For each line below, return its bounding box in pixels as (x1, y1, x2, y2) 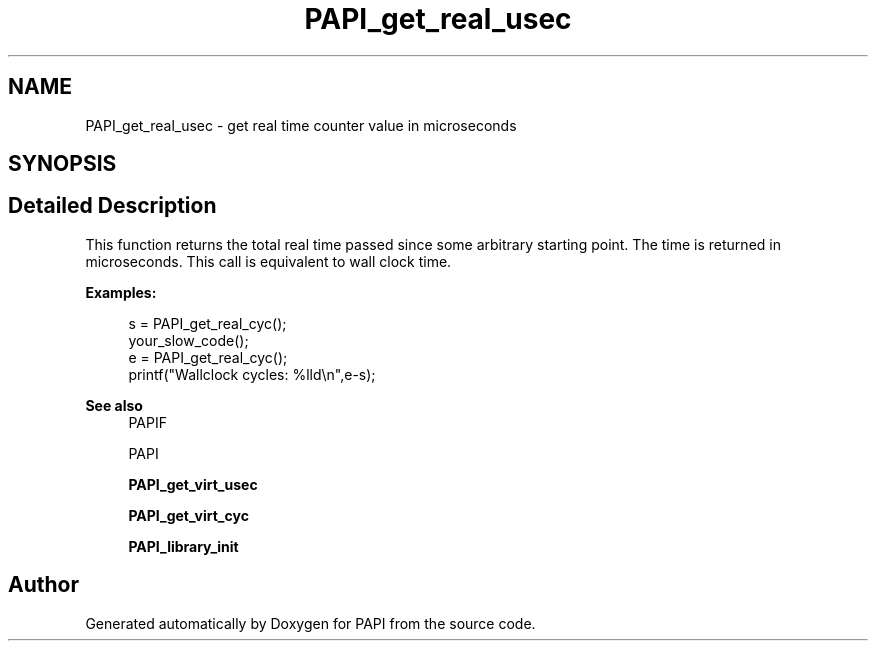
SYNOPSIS (8, 151, 117, 177)
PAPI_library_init (128, 537, 239, 555)
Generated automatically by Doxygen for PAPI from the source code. (85, 614, 536, 632)
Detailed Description (8, 193, 217, 219)
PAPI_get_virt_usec (128, 475, 258, 493)
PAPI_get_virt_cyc (128, 506, 249, 524)
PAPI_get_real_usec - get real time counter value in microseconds (85, 116, 517, 134)
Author (8, 572, 79, 598)
